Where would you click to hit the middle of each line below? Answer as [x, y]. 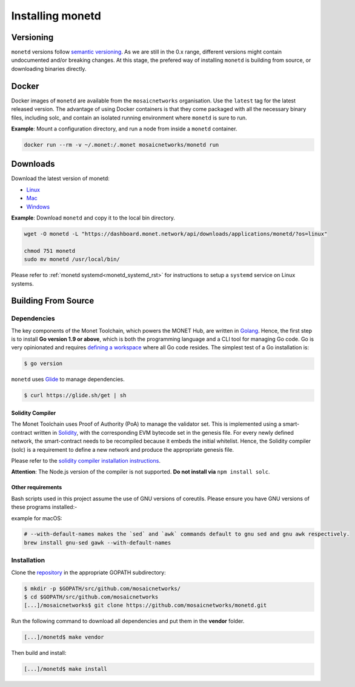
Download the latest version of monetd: [61, 178]
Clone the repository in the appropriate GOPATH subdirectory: [88, 572]
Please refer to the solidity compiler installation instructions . [86, 460]
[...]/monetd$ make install [65, 669]
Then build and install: [39, 653]
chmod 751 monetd [50, 251]
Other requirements [37, 488]
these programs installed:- [44, 507]
